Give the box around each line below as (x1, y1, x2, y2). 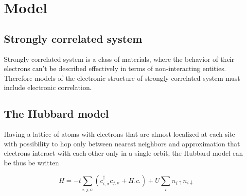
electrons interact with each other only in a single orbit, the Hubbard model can (4, 148, 243, 158)
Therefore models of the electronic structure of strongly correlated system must (4, 72, 240, 83)
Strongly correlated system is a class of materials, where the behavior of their (4, 53, 234, 64)
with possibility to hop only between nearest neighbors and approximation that (4, 138, 240, 148)
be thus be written (4, 157, 59, 167)
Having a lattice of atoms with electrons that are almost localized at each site (4, 129, 235, 139)
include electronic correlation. (4, 82, 92, 92)
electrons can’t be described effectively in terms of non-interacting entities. (4, 63, 226, 73)
